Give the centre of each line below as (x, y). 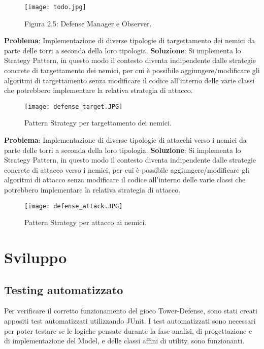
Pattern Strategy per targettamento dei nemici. (98, 123)
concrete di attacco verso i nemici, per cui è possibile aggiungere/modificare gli (127, 169)
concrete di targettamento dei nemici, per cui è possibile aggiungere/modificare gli (132, 70)
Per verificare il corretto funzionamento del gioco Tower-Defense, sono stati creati (131, 311)
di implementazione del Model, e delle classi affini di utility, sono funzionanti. (124, 341)
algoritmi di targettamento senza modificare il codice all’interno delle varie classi (129, 80)
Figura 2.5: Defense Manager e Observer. (88, 23)
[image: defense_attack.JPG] (74, 206)
